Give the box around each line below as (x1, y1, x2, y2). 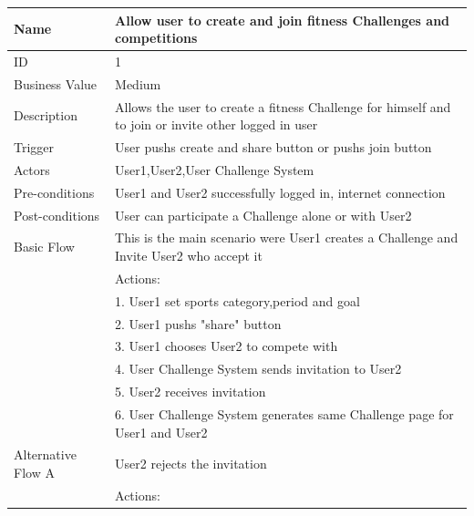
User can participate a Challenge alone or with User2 (115, 205, 412, 224)
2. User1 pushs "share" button (115, 314, 282, 333)
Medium (115, 74, 161, 93)
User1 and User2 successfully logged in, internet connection (115, 182, 446, 201)
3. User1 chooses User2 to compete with (115, 336, 338, 356)
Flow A (14, 462, 55, 481)
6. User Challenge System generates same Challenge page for (115, 404, 454, 423)
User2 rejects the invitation (115, 454, 267, 473)
